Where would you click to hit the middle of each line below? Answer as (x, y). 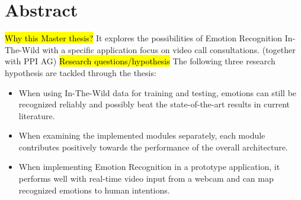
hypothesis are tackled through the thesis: (81, 72)
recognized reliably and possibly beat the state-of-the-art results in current (154, 104)
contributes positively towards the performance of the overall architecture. (153, 147)
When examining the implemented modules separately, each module (142, 135)
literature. (37, 115)
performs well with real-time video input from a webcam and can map (146, 178)
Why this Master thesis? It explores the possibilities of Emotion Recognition (144, 38)
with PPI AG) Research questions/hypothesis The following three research (140, 61)
